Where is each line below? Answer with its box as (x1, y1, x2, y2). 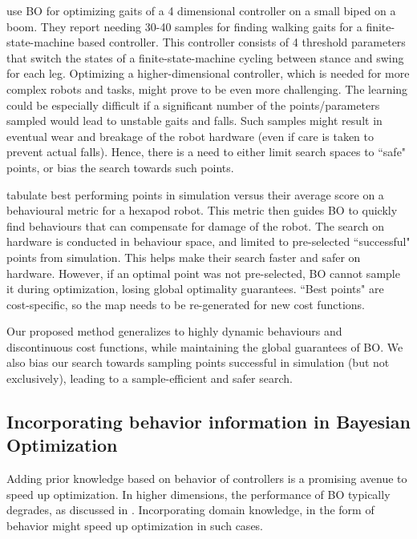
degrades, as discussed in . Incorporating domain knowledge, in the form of (6, 501, 374, 518)
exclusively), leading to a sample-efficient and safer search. (6, 370, 293, 387)
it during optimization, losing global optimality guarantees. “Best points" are (6, 280, 384, 297)
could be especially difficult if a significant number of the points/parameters (6, 96, 380, 113)
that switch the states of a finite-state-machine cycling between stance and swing (6, 49, 404, 66)
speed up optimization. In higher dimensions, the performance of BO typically (6, 485, 391, 502)
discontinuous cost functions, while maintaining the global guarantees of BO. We (6, 338, 403, 355)
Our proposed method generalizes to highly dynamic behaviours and (6, 323, 342, 340)
